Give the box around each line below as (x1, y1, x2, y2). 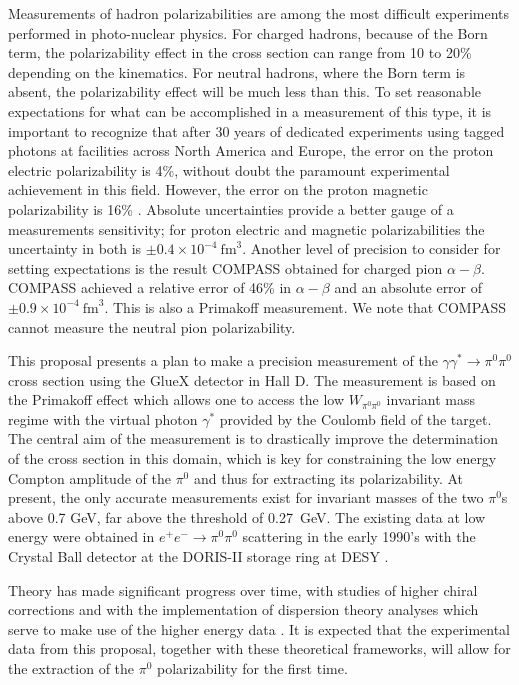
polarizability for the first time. (157, 658, 348, 678)
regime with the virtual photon (8, 408, 198, 429)
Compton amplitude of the (8, 467, 171, 488)
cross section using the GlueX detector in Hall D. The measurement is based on (8, 369, 496, 390)
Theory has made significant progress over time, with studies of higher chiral (8, 579, 478, 600)
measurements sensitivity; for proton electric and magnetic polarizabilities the (8, 218, 485, 239)
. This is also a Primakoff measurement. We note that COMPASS (104, 296, 507, 317)
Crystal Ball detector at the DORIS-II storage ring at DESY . (8, 546, 389, 567)
